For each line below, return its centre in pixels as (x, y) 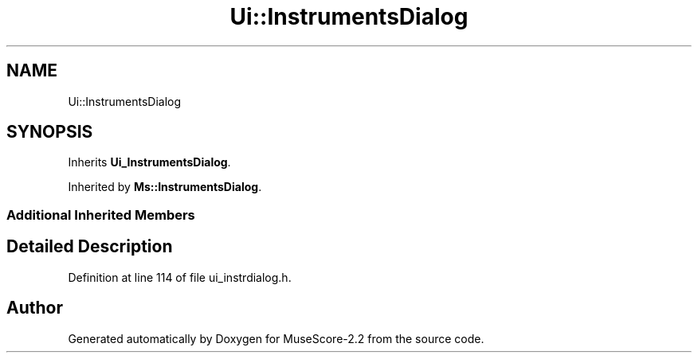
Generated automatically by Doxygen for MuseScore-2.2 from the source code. (276, 338)
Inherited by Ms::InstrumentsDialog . (165, 187)
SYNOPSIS (50, 132)
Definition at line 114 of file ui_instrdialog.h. (180, 277)
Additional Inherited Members (101, 215)
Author (35, 308)
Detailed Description (90, 247)
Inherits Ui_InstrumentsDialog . (149, 162)
